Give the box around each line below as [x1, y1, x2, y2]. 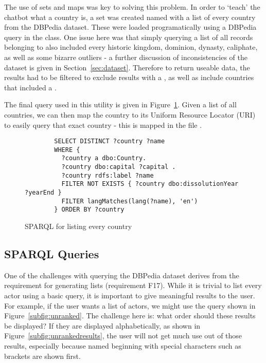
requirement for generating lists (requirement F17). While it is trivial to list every [4, 280, 262, 291]
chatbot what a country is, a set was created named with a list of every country [4, 11, 256, 22]
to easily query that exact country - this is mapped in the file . [4, 119, 202, 130]
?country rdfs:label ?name [61, 171, 154, 179]
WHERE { [54, 146, 80, 154]
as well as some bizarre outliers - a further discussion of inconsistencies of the [4, 51, 248, 62]
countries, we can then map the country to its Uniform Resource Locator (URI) [4, 109, 256, 120]
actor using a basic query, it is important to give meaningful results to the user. [4, 290, 255, 301]
